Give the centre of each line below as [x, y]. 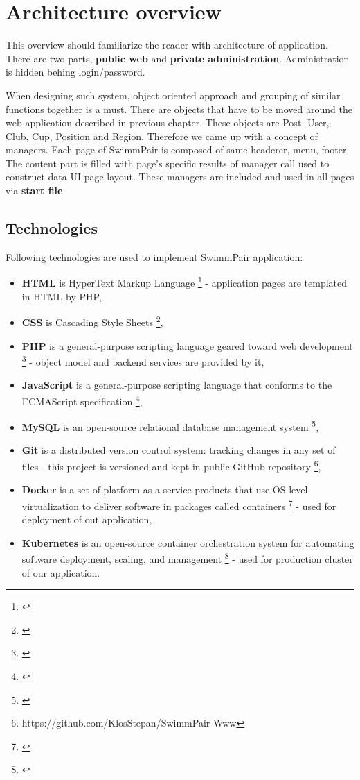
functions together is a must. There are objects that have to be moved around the [179, 109]
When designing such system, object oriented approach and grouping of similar [173, 95]
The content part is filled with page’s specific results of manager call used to [168, 163]
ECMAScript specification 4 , [82, 400]
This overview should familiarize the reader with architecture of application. [167, 45]
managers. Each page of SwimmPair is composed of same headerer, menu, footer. [178, 150]
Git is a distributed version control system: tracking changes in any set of [179, 450]
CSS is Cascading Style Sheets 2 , [92, 321]
